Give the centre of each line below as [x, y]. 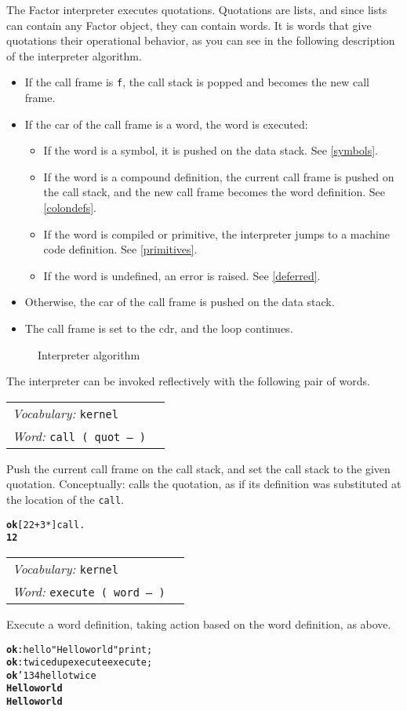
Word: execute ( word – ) [89, 591]
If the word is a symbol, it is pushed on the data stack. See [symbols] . [211, 150]
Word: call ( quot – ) [80, 436]
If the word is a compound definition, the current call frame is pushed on [219, 176]
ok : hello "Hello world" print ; [80, 649]
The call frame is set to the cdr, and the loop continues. [159, 328]
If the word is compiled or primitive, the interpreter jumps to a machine [216, 233]
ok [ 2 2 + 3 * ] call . [46, 525]
